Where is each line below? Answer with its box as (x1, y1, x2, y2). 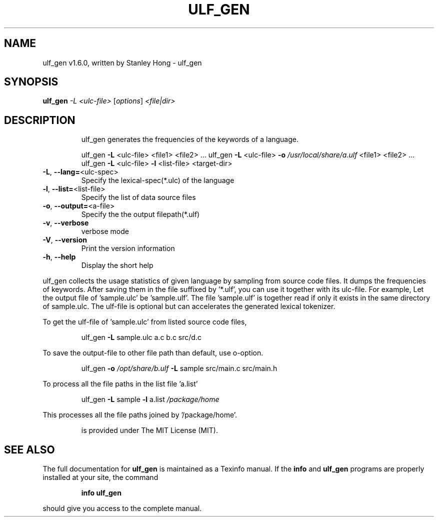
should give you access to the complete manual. (42, 504, 202, 513)
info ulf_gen (81, 488, 121, 497)
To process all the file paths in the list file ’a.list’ (42, 379, 198, 388)
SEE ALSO (4, 443, 55, 456)
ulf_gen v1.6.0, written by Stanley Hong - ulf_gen (42, 58, 202, 67)
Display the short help (81, 261, 153, 270)
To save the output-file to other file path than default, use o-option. (42, 348, 263, 357)
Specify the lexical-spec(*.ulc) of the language (81, 176, 234, 185)
